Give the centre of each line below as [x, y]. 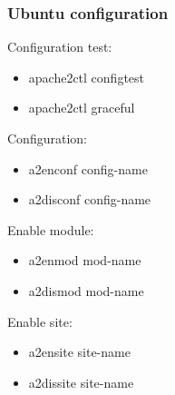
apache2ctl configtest [87, 77]
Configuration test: [60, 47]
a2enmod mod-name [85, 260]
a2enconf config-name [88, 168]
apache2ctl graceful [82, 108]
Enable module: [51, 229]
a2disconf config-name [90, 199]
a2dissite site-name [81, 382]
